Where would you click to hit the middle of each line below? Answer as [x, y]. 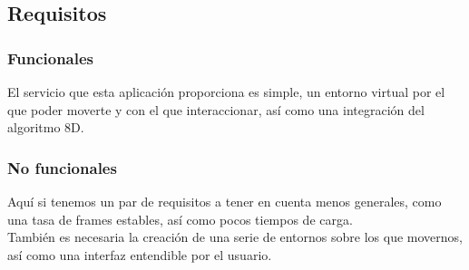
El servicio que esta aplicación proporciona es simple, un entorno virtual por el [226, 92]
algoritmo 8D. [46, 127]
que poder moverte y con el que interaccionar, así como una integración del [216, 109]
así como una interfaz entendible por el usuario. [140, 254]
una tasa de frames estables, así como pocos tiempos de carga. [180, 219]
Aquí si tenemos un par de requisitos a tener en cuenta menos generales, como [225, 201]
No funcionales [62, 167]
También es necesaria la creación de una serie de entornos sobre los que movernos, [235, 237]
